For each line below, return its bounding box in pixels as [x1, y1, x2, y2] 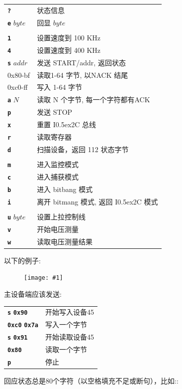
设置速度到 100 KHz [37, 32, 101, 42]
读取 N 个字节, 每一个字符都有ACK [37, 94, 150, 105]
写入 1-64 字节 [37, 82, 83, 92]
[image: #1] [24, 274, 63, 282]
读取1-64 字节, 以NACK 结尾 [37, 69, 128, 80]
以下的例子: [4, 255, 41, 265]
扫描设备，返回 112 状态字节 [37, 144, 129, 154]
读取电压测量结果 [37, 236, 93, 246]
